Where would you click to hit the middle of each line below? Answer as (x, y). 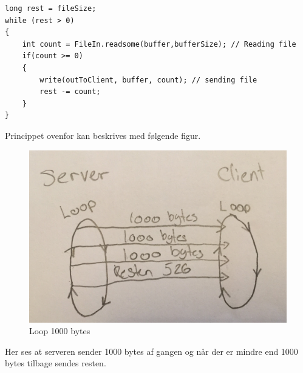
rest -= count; (70, 92)
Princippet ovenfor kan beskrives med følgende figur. (103, 135)
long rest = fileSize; (51, 8)
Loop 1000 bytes (60, 331)
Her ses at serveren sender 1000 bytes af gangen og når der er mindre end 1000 (151, 351)
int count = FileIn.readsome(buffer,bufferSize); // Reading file (159, 44)
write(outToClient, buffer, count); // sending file (148, 80)
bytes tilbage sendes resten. (56, 363)
